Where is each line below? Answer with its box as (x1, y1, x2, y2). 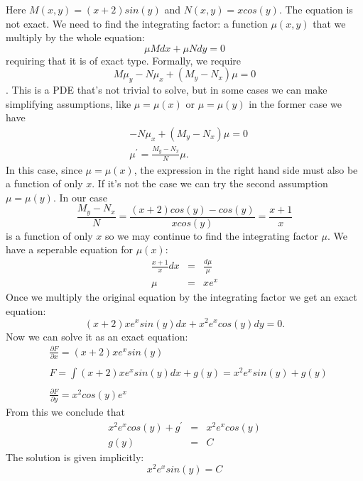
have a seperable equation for (6, 242, 134, 257)
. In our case (53, 189, 107, 204)
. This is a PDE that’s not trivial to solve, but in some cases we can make (6, 82, 327, 97)
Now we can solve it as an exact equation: (6, 328, 188, 343)
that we (313, 16, 346, 31)
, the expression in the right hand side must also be (134, 162, 358, 177)
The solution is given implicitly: (6, 449, 144, 464)
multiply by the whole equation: (6, 30, 145, 45)
